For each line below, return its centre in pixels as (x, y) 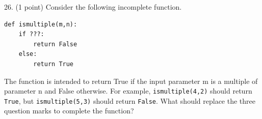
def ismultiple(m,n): (41, 24)
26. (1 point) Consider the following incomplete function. (93, 7)
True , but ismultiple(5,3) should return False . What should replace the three (130, 100)
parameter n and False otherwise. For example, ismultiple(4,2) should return (128, 91)
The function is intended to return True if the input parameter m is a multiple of (131, 81)
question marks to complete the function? (69, 111)
